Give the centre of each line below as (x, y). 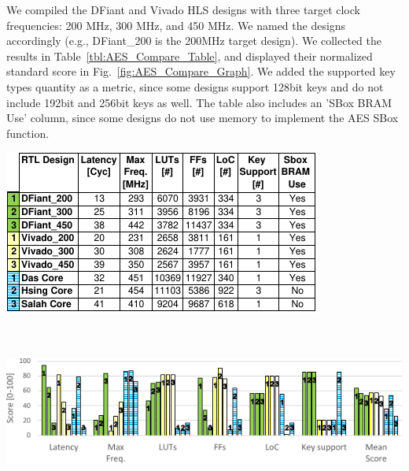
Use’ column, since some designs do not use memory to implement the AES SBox (203, 118)
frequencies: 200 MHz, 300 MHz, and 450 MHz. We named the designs (176, 25)
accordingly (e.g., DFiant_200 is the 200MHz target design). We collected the (194, 41)
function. (28, 133)
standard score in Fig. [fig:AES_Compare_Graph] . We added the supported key (201, 71)
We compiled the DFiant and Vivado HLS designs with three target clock (183, 9)
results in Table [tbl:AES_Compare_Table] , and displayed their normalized (190, 56)
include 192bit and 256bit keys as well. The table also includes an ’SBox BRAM (199, 102)
